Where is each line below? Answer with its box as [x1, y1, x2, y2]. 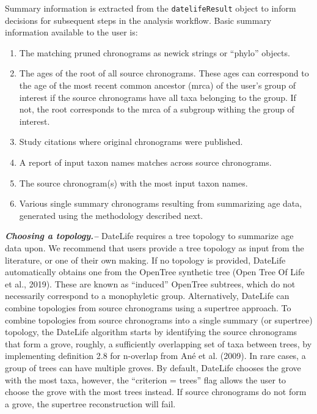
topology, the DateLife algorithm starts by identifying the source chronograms [5, 325, 297, 338]
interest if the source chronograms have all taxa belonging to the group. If [19, 91, 296, 103]
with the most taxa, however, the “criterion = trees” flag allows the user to [5, 373, 286, 386]
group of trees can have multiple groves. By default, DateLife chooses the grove [5, 361, 301, 374]
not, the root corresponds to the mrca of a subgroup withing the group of [19, 103, 294, 116]
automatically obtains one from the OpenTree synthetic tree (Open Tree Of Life [5, 265, 305, 278]
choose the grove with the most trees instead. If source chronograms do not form [5, 385, 307, 398]
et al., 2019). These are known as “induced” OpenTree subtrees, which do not [5, 277, 296, 290]
